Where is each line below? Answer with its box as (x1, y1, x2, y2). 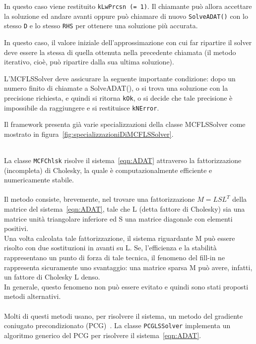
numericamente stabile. (4, 174, 74, 185)
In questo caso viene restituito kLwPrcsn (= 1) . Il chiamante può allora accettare (4, 1, 252, 11)
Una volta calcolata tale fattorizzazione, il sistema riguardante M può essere (4, 232, 235, 243)
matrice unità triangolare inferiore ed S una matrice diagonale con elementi (4, 213, 233, 224)
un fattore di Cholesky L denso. (4, 272, 100, 282)
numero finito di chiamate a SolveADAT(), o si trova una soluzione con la (4, 83, 228, 93)
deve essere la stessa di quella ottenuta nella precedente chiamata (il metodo (4, 47, 236, 57)
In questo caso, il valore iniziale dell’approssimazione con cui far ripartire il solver (4, 37, 252, 47)
